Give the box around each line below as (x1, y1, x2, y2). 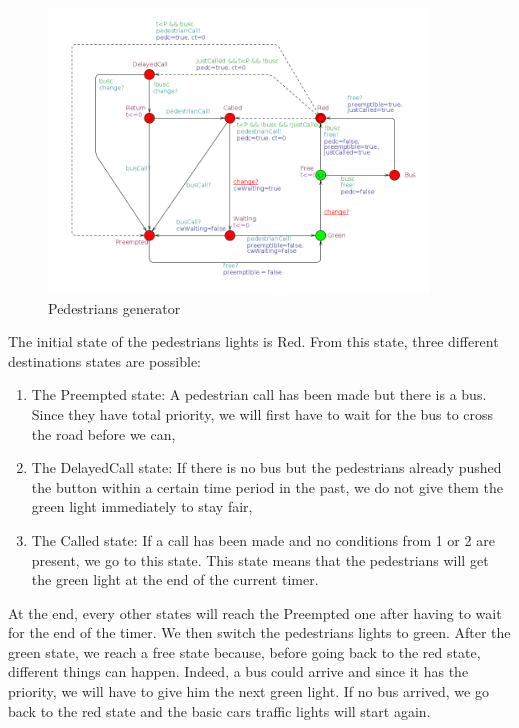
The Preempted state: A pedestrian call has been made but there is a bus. (31, 384, 487, 405)
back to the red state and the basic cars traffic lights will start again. (8, 700, 431, 721)
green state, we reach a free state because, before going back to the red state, (8, 641, 481, 662)
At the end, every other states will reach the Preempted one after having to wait (8, 602, 502, 623)
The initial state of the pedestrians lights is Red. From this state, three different (8, 331, 499, 352)
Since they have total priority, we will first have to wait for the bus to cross (31, 403, 494, 424)
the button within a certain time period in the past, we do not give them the (31, 476, 503, 497)
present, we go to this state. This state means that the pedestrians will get (31, 549, 489, 570)
